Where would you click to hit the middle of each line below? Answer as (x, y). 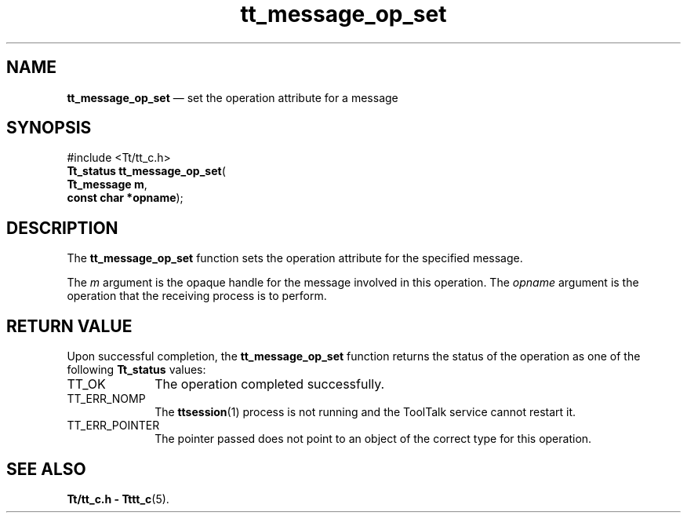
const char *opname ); (125, 198)
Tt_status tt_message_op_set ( (146, 171)
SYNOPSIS (49, 128)
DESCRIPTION (62, 228)
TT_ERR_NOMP (106, 399)
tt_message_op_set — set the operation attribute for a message (233, 97)
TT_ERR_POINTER (113, 426)
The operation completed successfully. (270, 384)
